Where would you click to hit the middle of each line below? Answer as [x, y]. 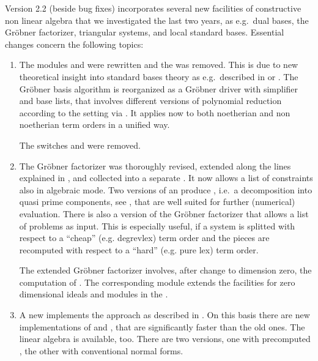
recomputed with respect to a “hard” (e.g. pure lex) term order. [139, 249]
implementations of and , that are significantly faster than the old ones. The [162, 326]
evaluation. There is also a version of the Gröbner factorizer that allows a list [164, 213]
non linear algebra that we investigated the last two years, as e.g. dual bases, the [157, 20]
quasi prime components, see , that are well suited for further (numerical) [157, 202]
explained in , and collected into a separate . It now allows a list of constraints [166, 178]
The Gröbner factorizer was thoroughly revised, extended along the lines [155, 166]
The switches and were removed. [80, 145]
